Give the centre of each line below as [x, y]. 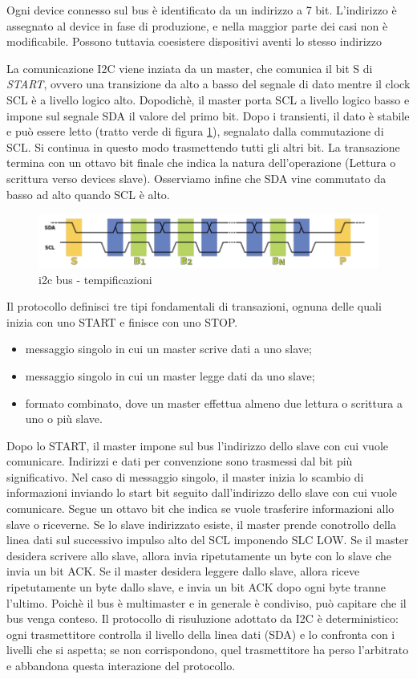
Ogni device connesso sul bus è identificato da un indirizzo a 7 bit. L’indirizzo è [202, 10]
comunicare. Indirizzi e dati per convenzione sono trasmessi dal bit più [180, 461]
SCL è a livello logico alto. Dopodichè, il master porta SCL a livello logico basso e [208, 99]
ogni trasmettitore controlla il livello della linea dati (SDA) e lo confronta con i [201, 634]
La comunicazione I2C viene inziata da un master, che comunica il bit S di [190, 68]
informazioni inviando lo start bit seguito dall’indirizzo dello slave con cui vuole [202, 492]
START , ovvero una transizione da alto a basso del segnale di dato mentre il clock [208, 84]
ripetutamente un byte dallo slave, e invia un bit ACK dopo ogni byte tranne [196, 587]
